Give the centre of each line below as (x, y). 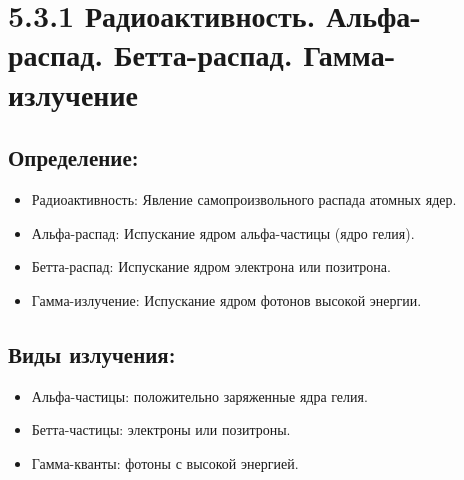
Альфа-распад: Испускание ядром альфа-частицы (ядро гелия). (223, 232)
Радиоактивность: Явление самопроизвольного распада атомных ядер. (244, 198)
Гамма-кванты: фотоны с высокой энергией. (165, 462)
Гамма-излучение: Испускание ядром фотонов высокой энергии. (226, 299)
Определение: (73, 157)
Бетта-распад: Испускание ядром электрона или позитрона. (211, 266)
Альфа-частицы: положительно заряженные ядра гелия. (199, 395)
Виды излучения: (92, 353)
